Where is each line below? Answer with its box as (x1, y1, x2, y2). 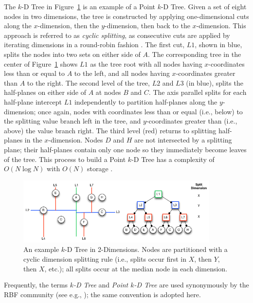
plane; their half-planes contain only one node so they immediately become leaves (4, 144, 247, 154)
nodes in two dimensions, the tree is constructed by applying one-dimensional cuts (4, 11, 249, 21)
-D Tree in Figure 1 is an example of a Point (21, 1, 155, 11)
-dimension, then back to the (105, 20, 190, 31)
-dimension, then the (37, 20, 99, 31)
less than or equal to (4, 68, 65, 78)
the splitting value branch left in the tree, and (4, 116, 141, 126)
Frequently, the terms (4, 280, 68, 290)
